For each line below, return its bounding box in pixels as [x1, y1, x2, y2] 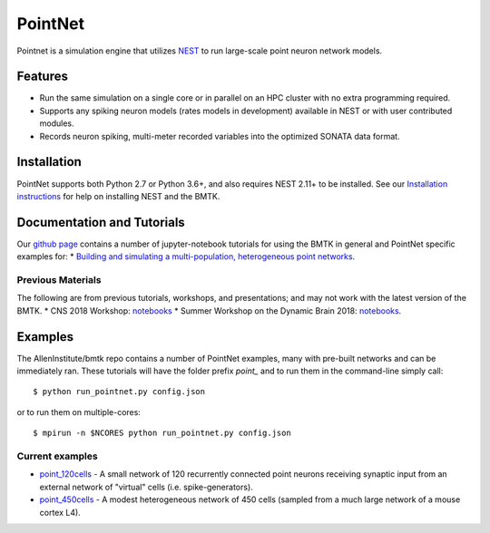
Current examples [16, 450, 99, 462]
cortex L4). [39, 507, 81, 518]
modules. [39, 118, 74, 129]
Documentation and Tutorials [16, 214, 185, 230]
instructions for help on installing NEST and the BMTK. [16, 190, 220, 201]
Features [16, 69, 68, 84]
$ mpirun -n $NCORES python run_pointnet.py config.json [33, 428, 292, 439]
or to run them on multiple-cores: [16, 406, 141, 417]
